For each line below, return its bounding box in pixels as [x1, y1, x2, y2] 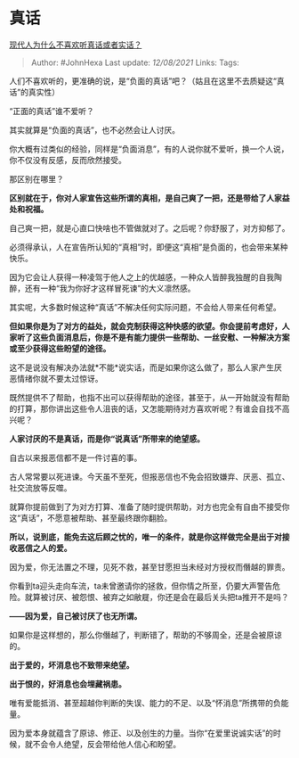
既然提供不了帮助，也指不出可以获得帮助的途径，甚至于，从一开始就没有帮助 [9, 391, 290, 402]
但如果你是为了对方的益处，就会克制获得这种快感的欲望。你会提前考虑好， [9, 320, 282, 331]
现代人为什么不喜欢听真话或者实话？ [9, 39, 142, 50]
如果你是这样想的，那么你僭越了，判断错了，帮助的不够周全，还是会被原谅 [9, 630, 282, 640]
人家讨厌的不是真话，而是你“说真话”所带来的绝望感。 [9, 433, 206, 444]
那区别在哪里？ [9, 173, 64, 184]
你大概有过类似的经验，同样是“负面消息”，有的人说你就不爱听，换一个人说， [9, 144, 289, 154]
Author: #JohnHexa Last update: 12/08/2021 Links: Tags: [30, 57, 240, 68]
